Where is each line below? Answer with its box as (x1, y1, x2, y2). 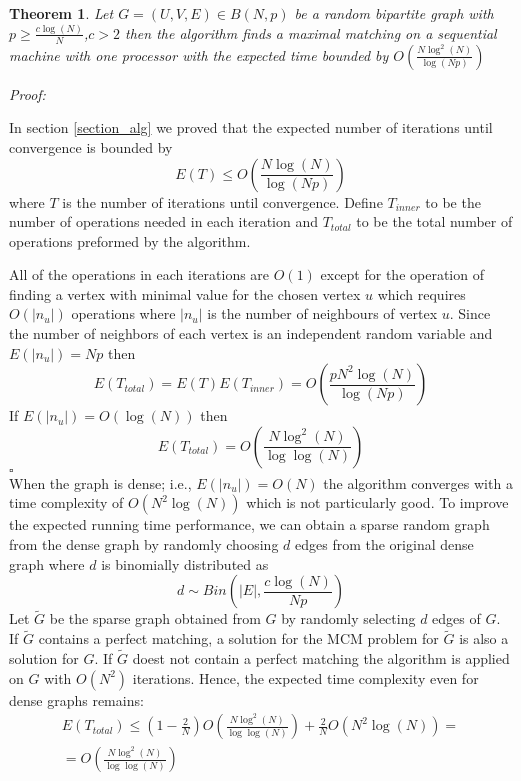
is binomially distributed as (101, 553, 269, 574)
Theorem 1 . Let (9, 3, 114, 23)
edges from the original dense (295, 534, 474, 555)
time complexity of (9, 492, 124, 513)
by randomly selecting (281, 608, 416, 629)
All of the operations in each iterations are (9, 264, 270, 285)
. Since (449, 303, 491, 324)
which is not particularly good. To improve (246, 492, 509, 513)
